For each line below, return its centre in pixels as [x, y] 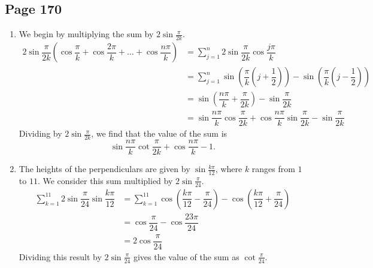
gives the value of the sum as [186, 256]
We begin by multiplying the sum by [86, 34]
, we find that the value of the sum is [159, 133]
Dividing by [40, 133]
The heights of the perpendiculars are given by [104, 169]
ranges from [273, 169]
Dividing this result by [60, 256]
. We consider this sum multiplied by [105, 180]
